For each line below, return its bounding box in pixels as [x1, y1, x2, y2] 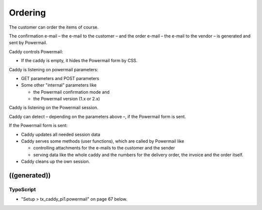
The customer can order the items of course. [9, 24, 99, 30]
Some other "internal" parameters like [21, 82, 97, 88]
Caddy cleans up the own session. [21, 159, 90, 164]
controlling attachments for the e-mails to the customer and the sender [33, 145, 175, 151]
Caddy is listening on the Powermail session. [9, 105, 98, 111]
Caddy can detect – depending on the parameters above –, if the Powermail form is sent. [9, 113, 186, 119]
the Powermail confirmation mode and [33, 89, 110, 95]
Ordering [9, 7, 46, 18]
